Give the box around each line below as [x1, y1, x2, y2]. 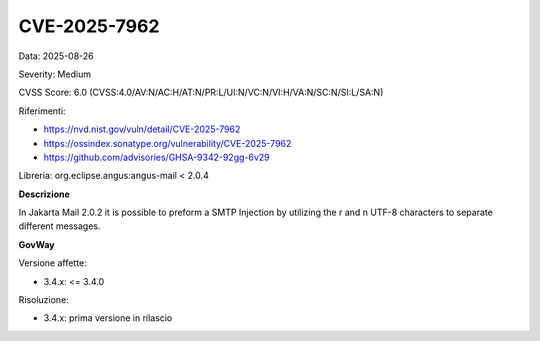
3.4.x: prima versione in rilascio [43, 312, 173, 324]
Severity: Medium [18, 68, 92, 80]
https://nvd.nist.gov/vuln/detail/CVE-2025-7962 [43, 123, 241, 135]
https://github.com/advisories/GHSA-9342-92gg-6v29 [43, 151, 270, 163]
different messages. [18, 220, 101, 232]
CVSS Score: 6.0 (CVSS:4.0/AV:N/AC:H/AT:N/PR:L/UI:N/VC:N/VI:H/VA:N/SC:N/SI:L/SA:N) [18, 86, 384, 99]
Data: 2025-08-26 [18, 50, 94, 62]
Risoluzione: [18, 294, 69, 306]
